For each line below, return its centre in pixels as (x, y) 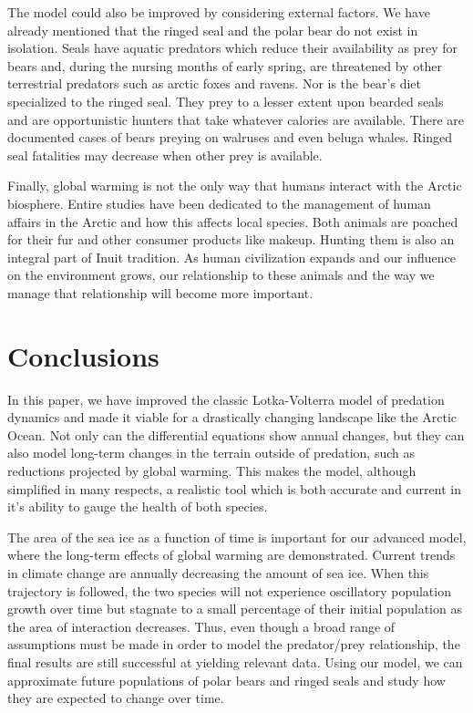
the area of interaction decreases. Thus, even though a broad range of (201, 626)
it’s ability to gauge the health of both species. (138, 506)
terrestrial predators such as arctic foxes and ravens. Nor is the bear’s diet (214, 83)
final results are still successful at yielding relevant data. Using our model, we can (235, 661)
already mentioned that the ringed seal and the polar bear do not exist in (213, 30)
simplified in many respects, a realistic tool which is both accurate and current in (234, 488)
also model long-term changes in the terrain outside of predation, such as (211, 453)
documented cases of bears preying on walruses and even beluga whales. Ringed (230, 137)
